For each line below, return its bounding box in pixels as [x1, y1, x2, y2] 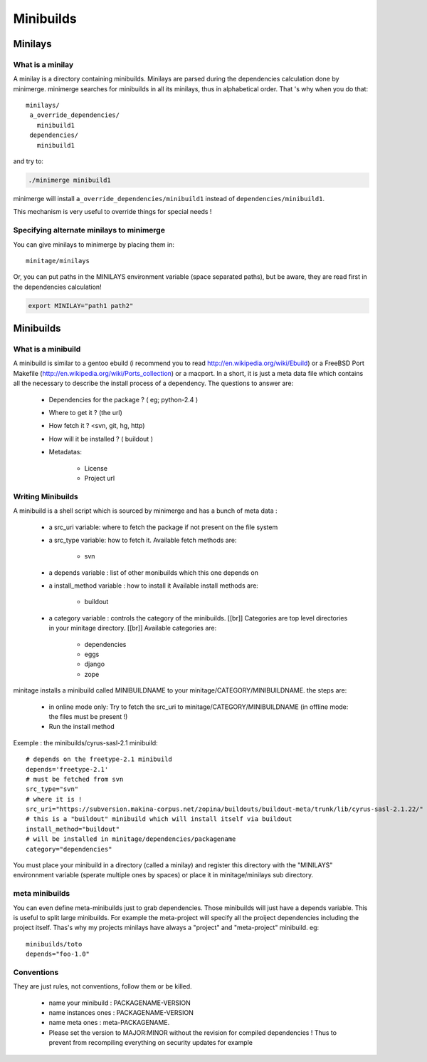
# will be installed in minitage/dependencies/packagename [26, 835, 236, 843]
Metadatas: [48, 448, 82, 456]
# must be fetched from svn [26, 775, 124, 783]
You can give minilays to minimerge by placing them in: [13, 240, 174, 249]
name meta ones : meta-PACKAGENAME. [48, 1018, 170, 1027]
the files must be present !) [48, 712, 128, 720]
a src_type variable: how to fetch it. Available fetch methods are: [48, 536, 237, 544]
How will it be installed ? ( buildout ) [48, 434, 153, 443]
